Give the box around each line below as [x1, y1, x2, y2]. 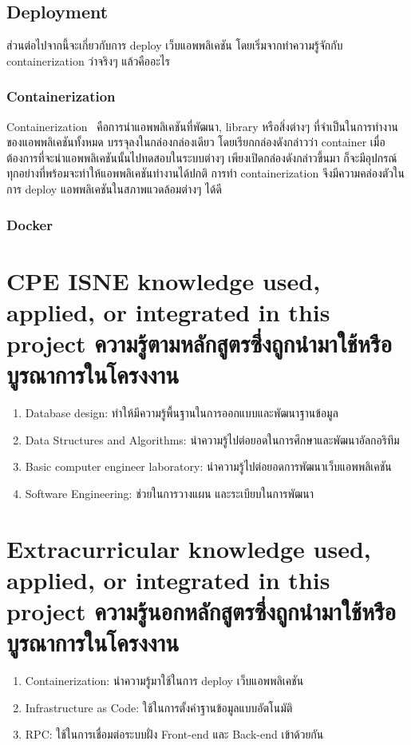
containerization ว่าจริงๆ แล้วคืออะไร [6, 52, 170, 69]
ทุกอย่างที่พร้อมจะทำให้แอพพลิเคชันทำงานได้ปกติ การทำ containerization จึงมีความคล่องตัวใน [6, 165, 405, 181]
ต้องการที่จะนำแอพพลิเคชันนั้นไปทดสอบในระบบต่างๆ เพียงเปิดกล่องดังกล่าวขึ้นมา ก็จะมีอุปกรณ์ [6, 149, 397, 165]
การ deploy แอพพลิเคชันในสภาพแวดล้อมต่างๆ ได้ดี [6, 180, 222, 197]
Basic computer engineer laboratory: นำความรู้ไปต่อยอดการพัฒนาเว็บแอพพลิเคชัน [25, 458, 392, 475]
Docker [6, 214, 53, 234]
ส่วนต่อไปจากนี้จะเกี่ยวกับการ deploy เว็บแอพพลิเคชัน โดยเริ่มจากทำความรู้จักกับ [6, 37, 343, 54]
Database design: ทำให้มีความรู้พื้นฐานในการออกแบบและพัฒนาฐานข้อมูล [25, 404, 338, 421]
